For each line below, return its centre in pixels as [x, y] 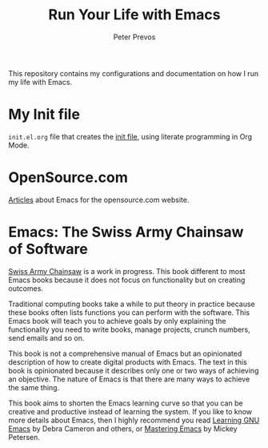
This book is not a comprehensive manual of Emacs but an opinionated [125, 353]
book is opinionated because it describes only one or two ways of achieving [134, 370]
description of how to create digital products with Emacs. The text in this [128, 361]
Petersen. [24, 437]
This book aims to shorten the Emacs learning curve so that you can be [126, 403]
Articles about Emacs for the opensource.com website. [99, 200]
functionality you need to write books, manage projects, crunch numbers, [129, 329]
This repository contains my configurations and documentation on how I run [133, 73]
